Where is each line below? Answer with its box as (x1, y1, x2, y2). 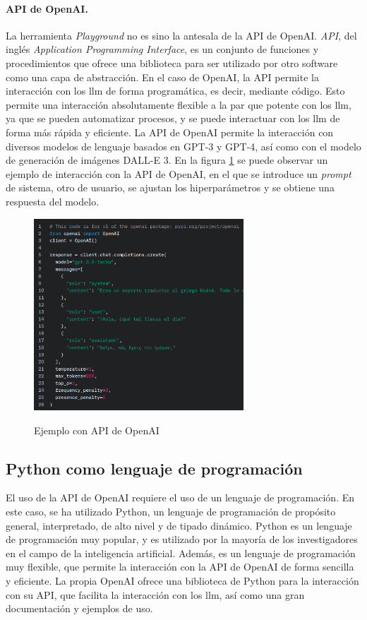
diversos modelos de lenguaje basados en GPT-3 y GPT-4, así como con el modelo (6, 138, 361, 153)
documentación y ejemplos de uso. (6, 601, 153, 616)
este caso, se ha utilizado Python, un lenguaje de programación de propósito (6, 504, 336, 518)
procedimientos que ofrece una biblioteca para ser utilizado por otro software (6, 55, 338, 70)
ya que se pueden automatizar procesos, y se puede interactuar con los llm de (6, 111, 340, 126)
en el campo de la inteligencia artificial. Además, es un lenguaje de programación (6, 545, 356, 560)
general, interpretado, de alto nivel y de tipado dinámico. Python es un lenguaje (6, 518, 352, 532)
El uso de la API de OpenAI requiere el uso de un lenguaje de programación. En (6, 490, 355, 505)
